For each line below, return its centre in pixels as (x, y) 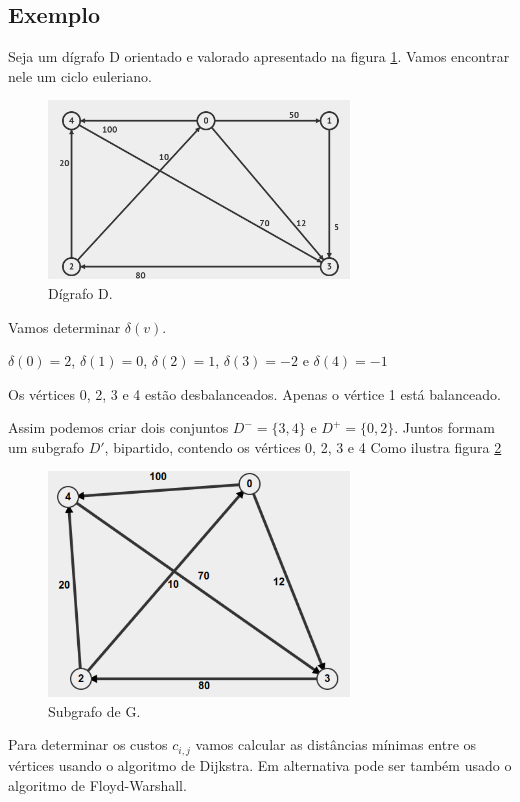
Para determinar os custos (88, 744)
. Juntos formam (444, 427)
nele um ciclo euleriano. (80, 75)
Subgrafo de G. (94, 710)
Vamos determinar (64, 326)
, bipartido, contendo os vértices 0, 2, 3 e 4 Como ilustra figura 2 (303, 446)
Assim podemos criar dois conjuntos (118, 427)
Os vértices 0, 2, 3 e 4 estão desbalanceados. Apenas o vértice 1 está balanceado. (254, 393)
